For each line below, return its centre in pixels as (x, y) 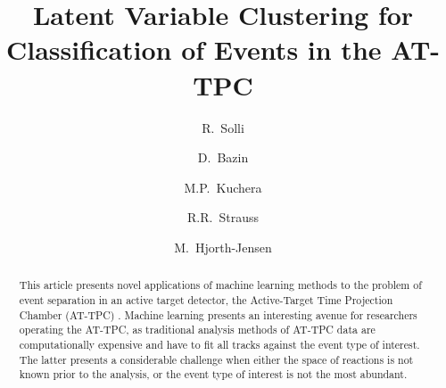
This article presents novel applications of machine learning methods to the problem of (220, 285)
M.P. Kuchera (223, 187)
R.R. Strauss (223, 217)
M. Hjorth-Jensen (223, 247)
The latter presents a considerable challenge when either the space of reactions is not (216, 359)
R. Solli (223, 127)
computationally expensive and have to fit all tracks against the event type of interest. (219, 344)
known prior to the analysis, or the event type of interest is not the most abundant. (213, 374)
